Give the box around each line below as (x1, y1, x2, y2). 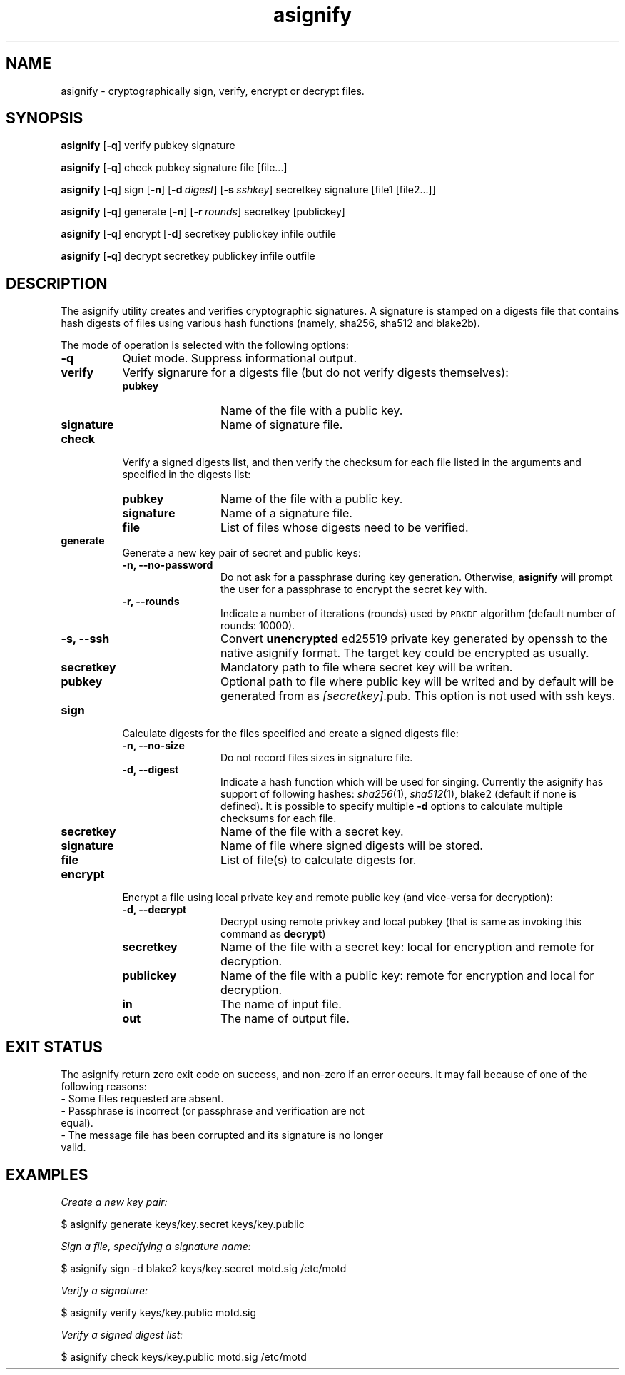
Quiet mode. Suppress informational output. (122, 351, 357, 366)
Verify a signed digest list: (61, 1328, 183, 1341)
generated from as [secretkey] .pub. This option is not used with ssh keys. (220, 689, 616, 704)
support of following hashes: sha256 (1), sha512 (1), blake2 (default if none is (220, 788, 577, 801)
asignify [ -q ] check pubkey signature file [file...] (61, 161, 288, 174)
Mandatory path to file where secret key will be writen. (220, 660, 513, 675)
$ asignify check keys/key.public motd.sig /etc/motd (61, 1350, 307, 1363)
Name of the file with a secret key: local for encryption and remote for (220, 940, 595, 955)
